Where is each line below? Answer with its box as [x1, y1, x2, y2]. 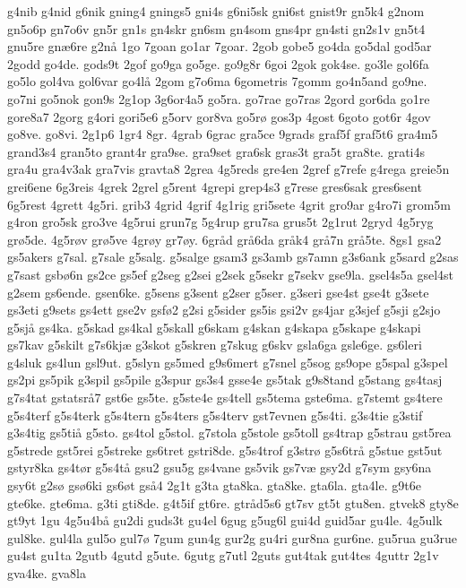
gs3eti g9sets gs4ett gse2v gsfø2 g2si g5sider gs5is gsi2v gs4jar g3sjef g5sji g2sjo [7, 300, 441, 319]
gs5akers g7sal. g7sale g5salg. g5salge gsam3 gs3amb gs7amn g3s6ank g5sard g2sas [7, 247, 459, 266]
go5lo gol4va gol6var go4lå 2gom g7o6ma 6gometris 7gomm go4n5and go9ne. [7, 72, 427, 91]
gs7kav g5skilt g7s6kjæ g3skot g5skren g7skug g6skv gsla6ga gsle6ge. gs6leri [7, 335, 422, 354]
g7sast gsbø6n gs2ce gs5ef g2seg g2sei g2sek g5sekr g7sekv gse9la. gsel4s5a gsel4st [7, 264, 454, 283]
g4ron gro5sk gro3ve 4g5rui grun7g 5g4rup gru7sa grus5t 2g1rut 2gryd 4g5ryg [7, 212, 434, 231]
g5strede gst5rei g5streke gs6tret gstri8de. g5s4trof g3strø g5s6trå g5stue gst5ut [7, 440, 443, 459]
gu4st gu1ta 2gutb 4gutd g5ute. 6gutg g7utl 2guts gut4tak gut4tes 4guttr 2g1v [7, 546, 439, 565]
